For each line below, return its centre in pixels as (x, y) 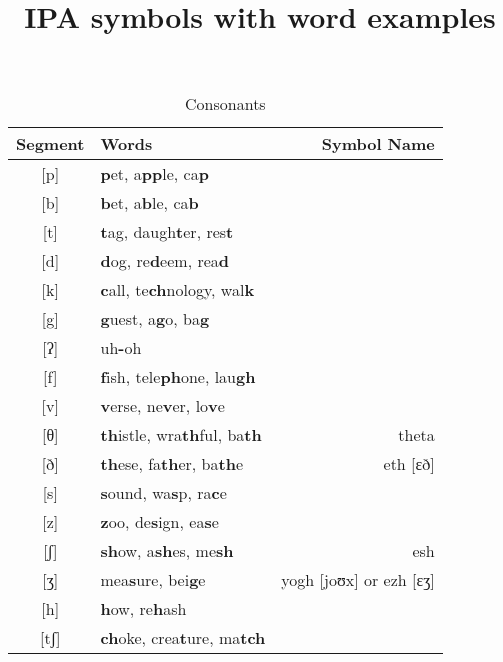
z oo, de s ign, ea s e (159, 522)
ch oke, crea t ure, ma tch (183, 638)
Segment (50, 144)
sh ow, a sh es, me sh (167, 551)
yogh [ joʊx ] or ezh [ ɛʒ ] (358, 580)
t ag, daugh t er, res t (167, 232)
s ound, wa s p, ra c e (163, 493)
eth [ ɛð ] (409, 464)
